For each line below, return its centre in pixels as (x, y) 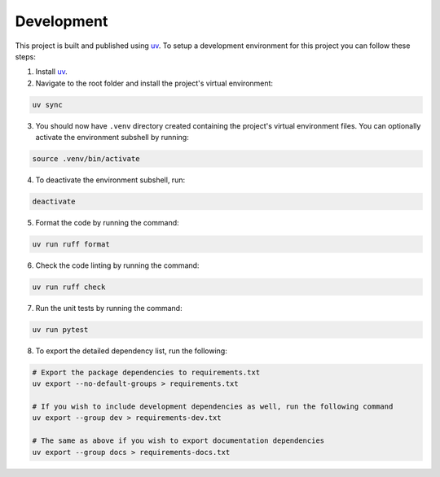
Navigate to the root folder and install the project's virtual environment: (154, 83)
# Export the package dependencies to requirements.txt (146, 372)
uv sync (47, 105)
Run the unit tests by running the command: (109, 308)
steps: (25, 56)
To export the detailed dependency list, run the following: (131, 351)
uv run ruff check (69, 287)
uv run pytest (60, 329)
